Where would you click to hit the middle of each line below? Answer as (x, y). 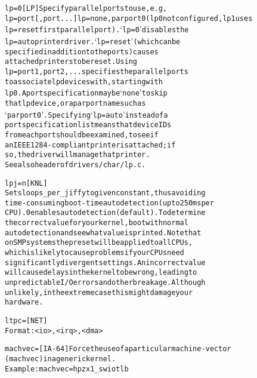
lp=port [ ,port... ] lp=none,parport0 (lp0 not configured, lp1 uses (129, 18)
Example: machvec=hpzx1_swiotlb (67, 369)
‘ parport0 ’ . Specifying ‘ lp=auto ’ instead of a (86, 114)
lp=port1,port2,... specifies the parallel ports (97, 71)
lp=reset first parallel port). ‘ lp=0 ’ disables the (97, 29)
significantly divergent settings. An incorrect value (105, 262)
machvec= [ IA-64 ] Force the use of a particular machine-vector (118, 349)
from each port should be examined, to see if (82, 135)
